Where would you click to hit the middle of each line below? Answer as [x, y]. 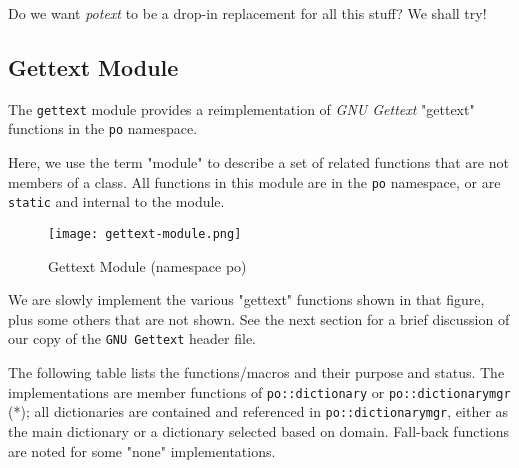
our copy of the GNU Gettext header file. [132, 338]
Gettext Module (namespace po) [147, 265]
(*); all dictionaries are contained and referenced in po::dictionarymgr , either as [258, 411]
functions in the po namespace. [103, 128]
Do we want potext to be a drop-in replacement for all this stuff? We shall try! [247, 13]
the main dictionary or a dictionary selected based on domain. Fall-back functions [259, 431]
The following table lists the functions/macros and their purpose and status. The [256, 372]
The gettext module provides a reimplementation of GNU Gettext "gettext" [241, 108]
